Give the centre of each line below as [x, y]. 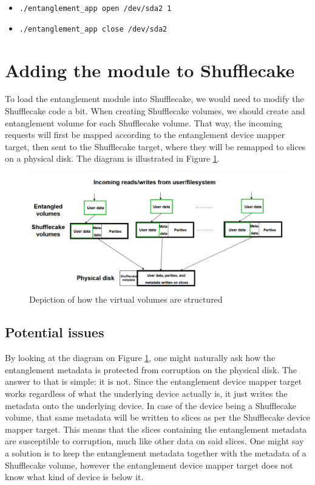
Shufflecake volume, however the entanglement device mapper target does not [149, 465]
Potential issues [55, 332]
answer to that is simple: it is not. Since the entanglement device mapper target [154, 381]
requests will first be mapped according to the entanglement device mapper [145, 135]
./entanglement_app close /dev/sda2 [93, 29]
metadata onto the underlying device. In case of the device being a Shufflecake [151, 405]
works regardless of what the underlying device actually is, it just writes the [146, 393]
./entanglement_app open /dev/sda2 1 [95, 9]
